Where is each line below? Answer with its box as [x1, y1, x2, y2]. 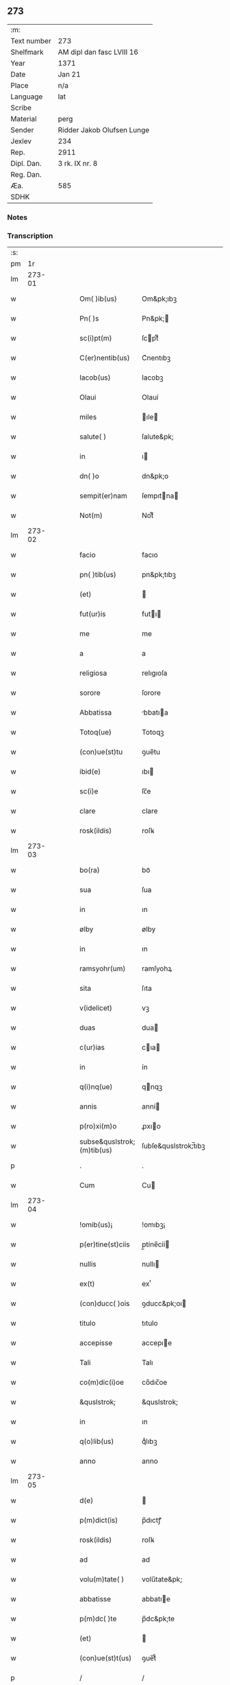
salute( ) [79, 432, 107, 441]
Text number [10, 36, 51, 45]
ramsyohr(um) [79, 964, 126, 974]
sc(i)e [79, 787, 99, 796]
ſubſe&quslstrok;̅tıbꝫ [141, 1141, 205, 1151]
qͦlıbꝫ [141, 1437, 157, 1447]
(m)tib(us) [79, 1146, 113, 1155]
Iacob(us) [79, 373, 111, 382]
